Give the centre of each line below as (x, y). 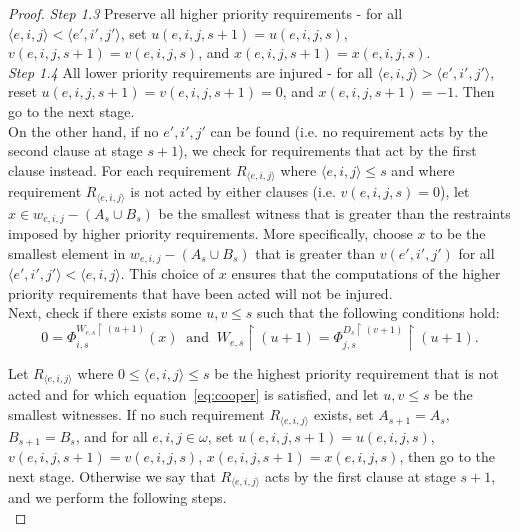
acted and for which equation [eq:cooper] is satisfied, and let (193, 394)
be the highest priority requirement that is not (356, 373)
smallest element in (67, 252)
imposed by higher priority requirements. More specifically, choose (210, 233)
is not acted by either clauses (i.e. (233, 191)
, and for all (111, 435)
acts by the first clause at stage (360, 475)
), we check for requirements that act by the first (327, 150)
